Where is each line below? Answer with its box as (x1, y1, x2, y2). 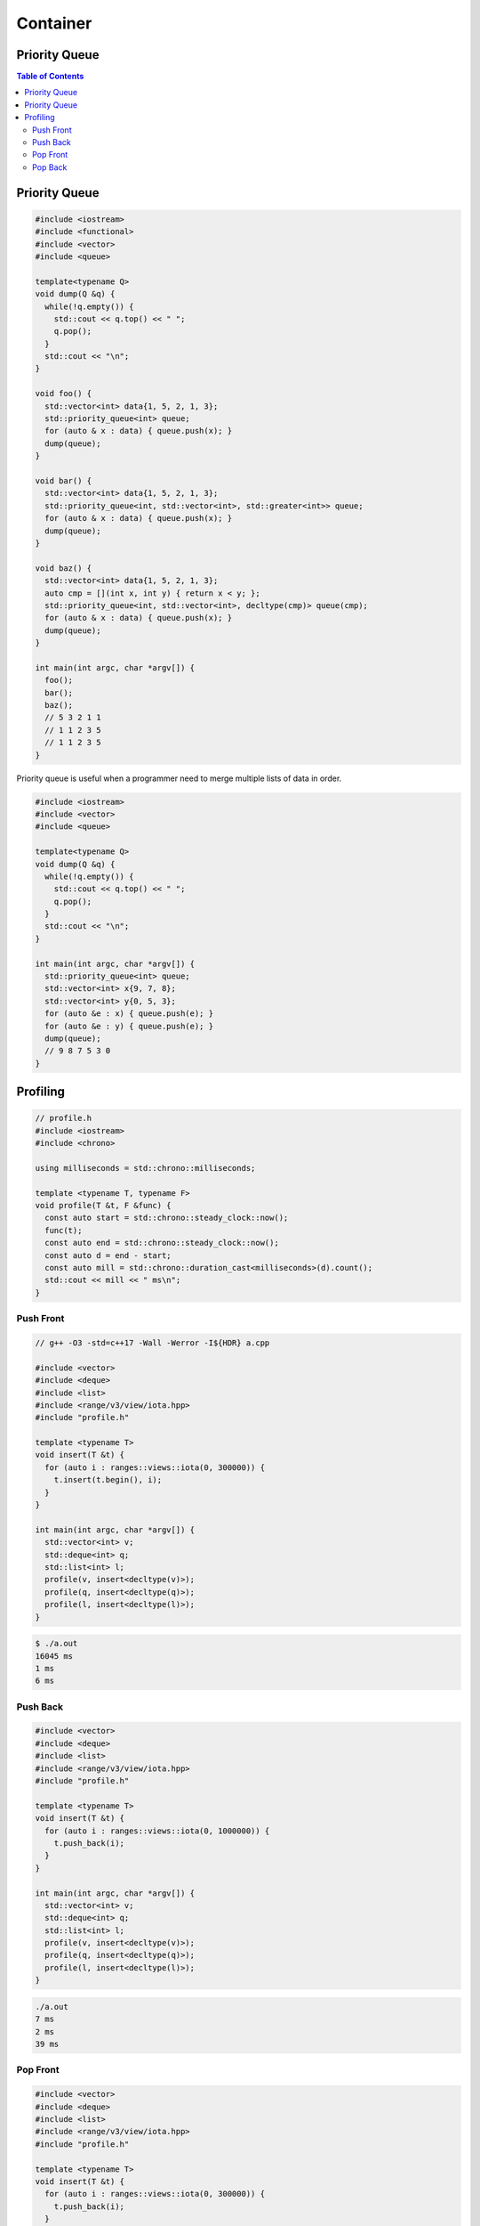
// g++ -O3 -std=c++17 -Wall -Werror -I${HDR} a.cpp (35, 1337, 270, 1348)
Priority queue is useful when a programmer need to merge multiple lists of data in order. (16, 773, 342, 784)
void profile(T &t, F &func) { (35, 1200, 172, 1211)
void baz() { (35, 563, 92, 573)
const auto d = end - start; (44, 1250, 172, 1260)
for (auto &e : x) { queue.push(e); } (44, 1009, 213, 1019)
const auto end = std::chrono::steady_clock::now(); (44, 1238, 279, 1248)
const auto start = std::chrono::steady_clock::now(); (44, 1213, 289, 1223)
